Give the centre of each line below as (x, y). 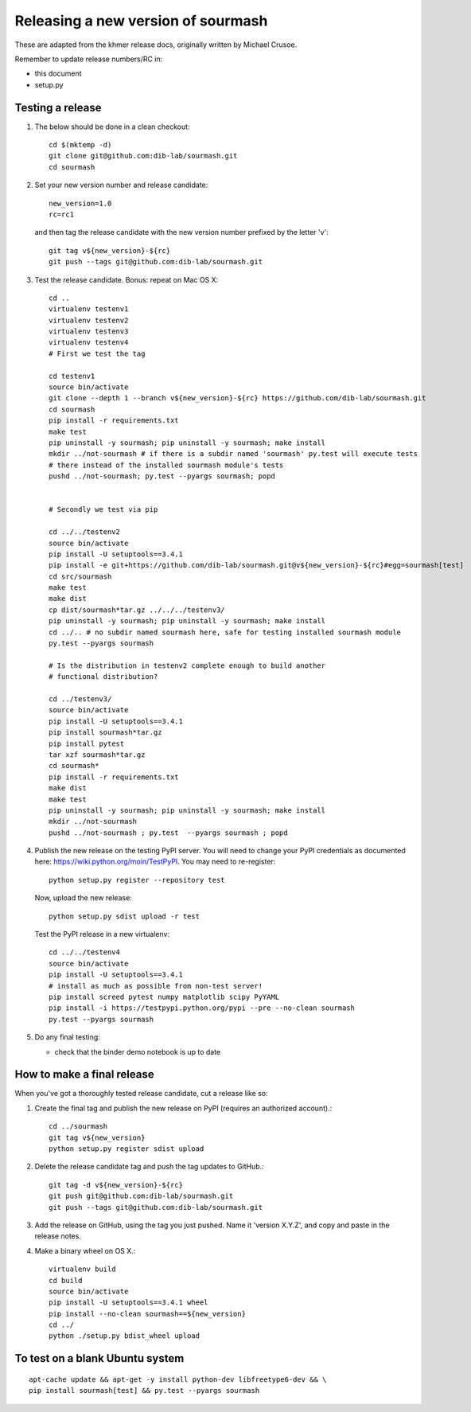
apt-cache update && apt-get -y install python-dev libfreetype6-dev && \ (178, 1379)
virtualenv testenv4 (89, 343)
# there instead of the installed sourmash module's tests (166, 465)
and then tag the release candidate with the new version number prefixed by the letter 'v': (182, 232)
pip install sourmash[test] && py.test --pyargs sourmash (144, 1391)
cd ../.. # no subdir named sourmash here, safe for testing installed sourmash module (225, 632)
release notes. (58, 1236)
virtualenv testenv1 (89, 309)
